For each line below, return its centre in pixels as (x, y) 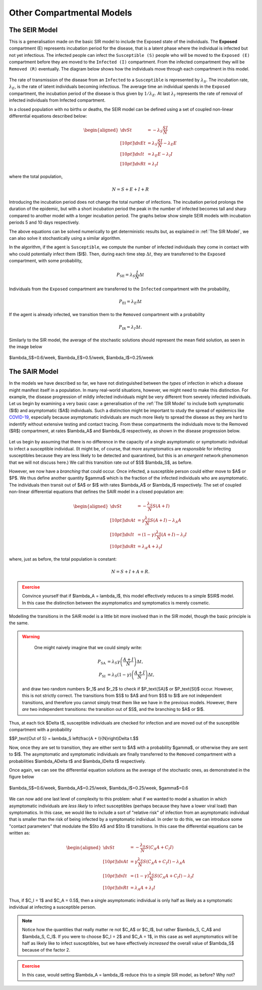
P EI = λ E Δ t (131, 302)
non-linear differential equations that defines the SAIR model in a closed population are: (97, 492)
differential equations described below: (48, 116)
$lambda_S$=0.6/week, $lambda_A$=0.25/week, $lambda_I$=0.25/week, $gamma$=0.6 (99, 788)
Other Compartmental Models (71, 13)
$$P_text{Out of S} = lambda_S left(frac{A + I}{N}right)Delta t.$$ (74, 739)
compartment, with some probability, (46, 261)
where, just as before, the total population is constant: (63, 559)
